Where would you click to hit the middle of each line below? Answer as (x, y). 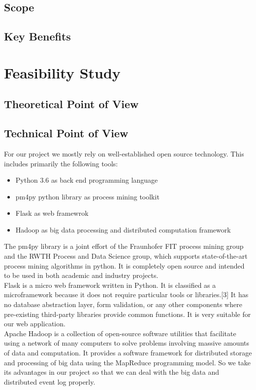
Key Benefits (37, 36)
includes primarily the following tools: (61, 163)
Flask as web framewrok (52, 213)
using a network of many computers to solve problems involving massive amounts (127, 343)
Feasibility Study (62, 72)
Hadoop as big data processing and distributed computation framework (123, 229)
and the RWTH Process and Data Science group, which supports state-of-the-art (126, 256)
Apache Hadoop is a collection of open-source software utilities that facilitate (120, 333)
